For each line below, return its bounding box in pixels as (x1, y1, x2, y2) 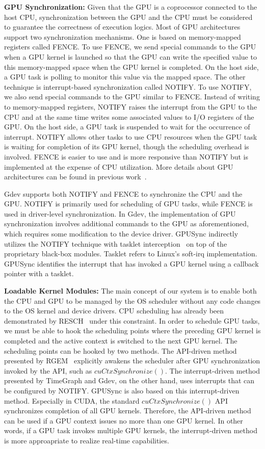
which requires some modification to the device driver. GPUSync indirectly (4, 228, 238, 239)
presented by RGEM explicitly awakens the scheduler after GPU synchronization (4, 355, 260, 366)
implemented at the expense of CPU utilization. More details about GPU (4, 161, 233, 172)
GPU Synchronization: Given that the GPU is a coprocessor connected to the (4, 2, 257, 12)
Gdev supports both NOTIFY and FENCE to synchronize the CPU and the (4, 188, 243, 199)
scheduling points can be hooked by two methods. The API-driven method (4, 345, 237, 356)
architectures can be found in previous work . (4, 171, 147, 182)
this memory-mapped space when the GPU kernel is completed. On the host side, (4, 61, 259, 72)
